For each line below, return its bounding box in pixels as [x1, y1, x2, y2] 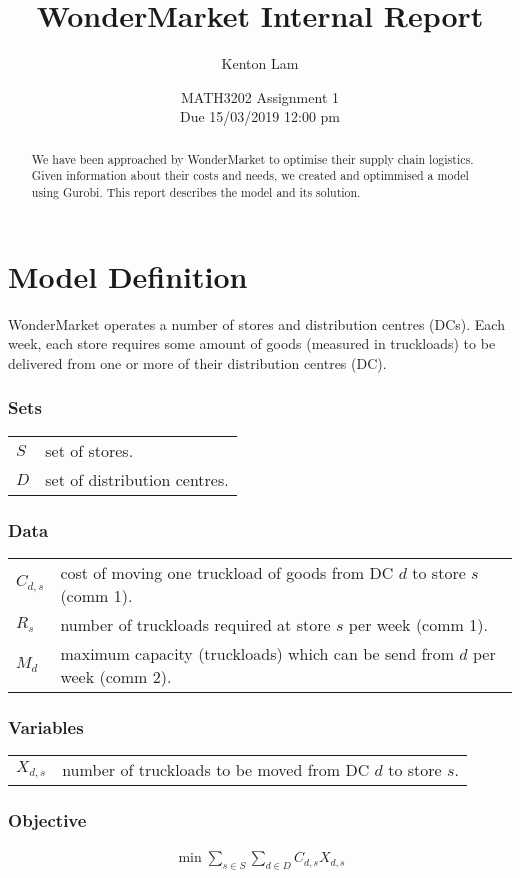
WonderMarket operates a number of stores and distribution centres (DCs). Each [8, 313, 505, 334]
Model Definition [8, 255, 248, 296]
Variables [8, 714, 84, 739]
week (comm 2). [60, 664, 172, 688]
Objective [8, 807, 87, 832]
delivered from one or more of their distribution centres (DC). [8, 352, 387, 373]
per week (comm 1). [348, 612, 488, 636]
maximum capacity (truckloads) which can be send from [60, 641, 454, 665]
